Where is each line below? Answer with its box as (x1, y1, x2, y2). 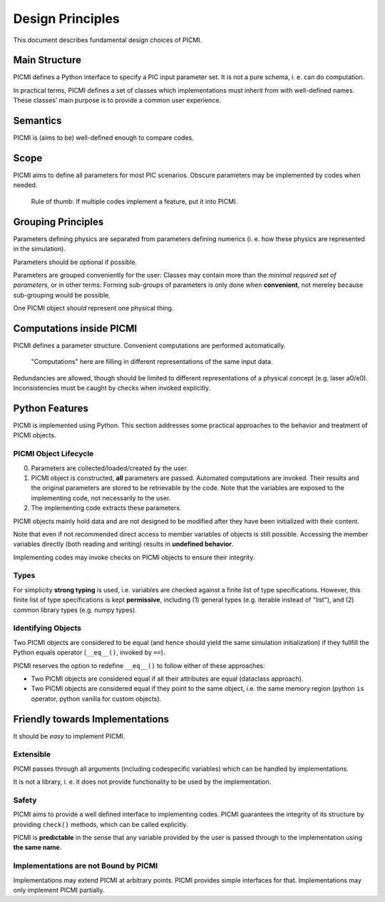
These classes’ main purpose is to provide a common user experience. (13, 96, 221, 105)
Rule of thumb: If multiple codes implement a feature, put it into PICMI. (31, 197, 238, 206)
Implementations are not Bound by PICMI (13, 861, 158, 871)
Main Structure (13, 54, 82, 66)
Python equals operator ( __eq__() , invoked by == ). (13, 648, 165, 657)
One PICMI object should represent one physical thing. (13, 304, 174, 313)
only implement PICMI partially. (13, 886, 105, 895)
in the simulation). (13, 245, 66, 253)
